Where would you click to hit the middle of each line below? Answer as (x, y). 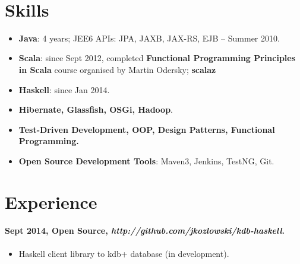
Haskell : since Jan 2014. (64, 89)
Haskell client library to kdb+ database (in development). (124, 253)
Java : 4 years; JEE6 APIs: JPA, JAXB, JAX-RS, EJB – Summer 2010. (149, 38)
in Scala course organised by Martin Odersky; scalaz (117, 69)
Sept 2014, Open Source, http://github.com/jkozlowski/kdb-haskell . (145, 230)
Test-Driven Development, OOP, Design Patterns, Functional (147, 129)
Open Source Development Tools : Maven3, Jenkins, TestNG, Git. (146, 160)
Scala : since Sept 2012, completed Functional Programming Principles (157, 58)
